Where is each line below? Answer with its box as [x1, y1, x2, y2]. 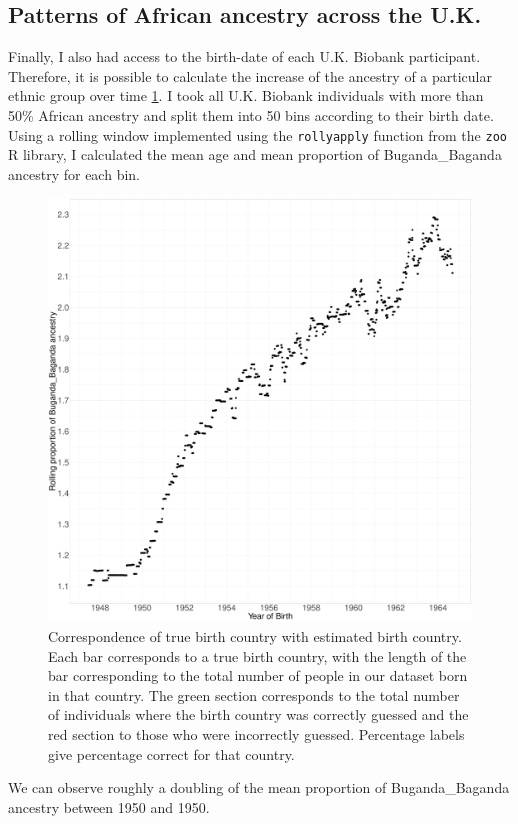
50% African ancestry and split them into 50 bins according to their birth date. [8, 104, 494, 125]
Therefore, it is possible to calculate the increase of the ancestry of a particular [8, 65, 492, 86]
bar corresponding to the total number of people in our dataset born [48, 665, 468, 686]
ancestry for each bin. [8, 163, 140, 184]
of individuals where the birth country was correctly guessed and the [48, 704, 469, 725]
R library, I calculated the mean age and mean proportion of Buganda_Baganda [8, 144, 502, 165]
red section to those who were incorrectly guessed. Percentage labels [48, 723, 465, 744]
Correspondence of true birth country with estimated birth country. [48, 626, 462, 647]
